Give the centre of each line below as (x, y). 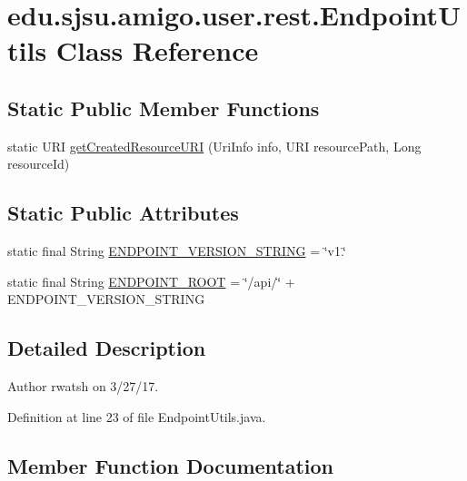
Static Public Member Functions (164, 108)
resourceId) (39, 164)
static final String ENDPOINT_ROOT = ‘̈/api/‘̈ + (151, 281)
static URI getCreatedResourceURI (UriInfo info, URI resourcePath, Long (214, 146)
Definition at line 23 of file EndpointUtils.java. (137, 416)
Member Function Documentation (171, 465)
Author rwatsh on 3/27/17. (83, 386)
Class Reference (157, 50)
